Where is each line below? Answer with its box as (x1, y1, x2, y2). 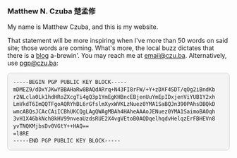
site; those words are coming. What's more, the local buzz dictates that (7, 44, 214, 52)
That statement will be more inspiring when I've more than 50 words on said (7, 37, 228, 45)
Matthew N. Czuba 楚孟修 (7, 6, 96, 16)
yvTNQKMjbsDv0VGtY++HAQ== (13, 123, 90, 130)
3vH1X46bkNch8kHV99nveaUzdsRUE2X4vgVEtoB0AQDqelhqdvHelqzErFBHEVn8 (13, 115, 216, 123)
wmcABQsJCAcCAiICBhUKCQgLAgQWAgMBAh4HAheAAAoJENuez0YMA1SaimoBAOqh (13, 108, 216, 115)
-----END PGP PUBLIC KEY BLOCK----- (13, 138, 121, 145)
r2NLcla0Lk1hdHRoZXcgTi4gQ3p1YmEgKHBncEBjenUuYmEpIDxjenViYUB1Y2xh (13, 93, 216, 100)
